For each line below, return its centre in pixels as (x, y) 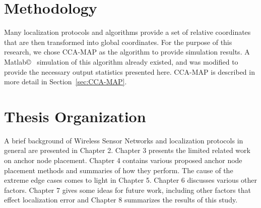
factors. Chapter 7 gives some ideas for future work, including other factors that (127, 190)
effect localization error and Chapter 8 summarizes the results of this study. (121, 200)
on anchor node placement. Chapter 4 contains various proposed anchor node (123, 160)
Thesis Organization (75, 116)
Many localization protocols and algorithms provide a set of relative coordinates (127, 32)
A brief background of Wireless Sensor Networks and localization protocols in (124, 140)
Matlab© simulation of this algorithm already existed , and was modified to (121, 61)
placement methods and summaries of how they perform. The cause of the (119, 170)
